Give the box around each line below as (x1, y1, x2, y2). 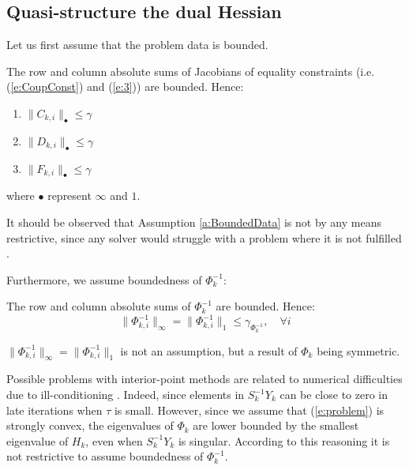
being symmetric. (317, 342, 400, 359)
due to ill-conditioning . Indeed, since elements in (6, 386, 245, 403)
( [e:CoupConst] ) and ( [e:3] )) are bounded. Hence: (6, 78, 244, 95)
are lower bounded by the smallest (193, 417, 359, 434)
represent (47, 187, 92, 204)
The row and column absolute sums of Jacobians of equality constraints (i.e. (6, 62, 375, 79)
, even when (85, 432, 143, 449)
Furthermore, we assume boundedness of (6, 271, 202, 288)
